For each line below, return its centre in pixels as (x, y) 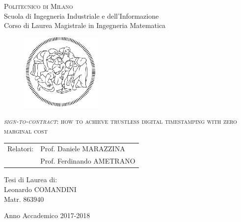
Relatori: (21, 149)
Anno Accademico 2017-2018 (47, 215)
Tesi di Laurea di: (31, 180)
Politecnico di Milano (39, 6)
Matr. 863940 (24, 199)
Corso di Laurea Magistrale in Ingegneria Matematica (85, 25)
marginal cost (26, 131)
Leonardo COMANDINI (40, 189)
